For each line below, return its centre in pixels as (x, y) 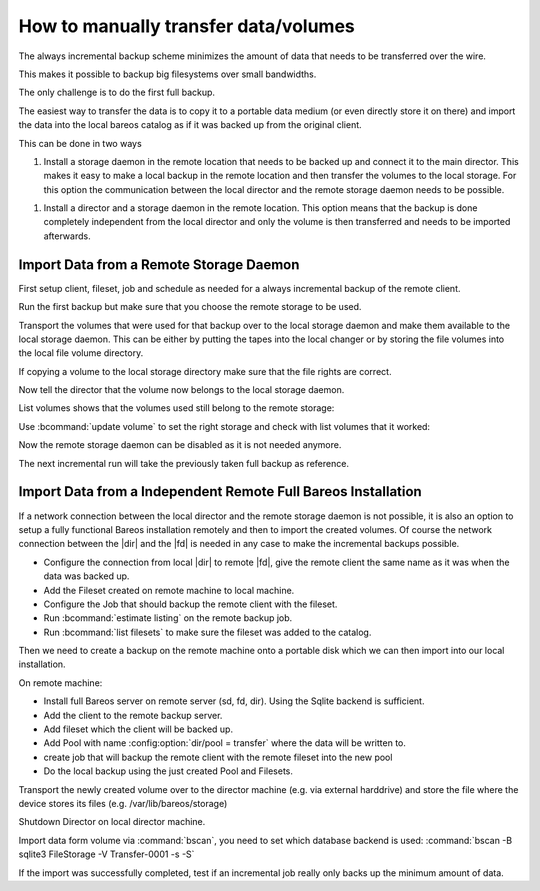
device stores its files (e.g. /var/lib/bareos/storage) (123, 803)
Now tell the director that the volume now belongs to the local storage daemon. (181, 390)
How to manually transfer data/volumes (186, 26)
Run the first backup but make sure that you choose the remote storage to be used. (190, 307)
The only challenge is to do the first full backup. (116, 92)
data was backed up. (86, 576)
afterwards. (67, 236)
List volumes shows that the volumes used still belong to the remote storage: (176, 408)
